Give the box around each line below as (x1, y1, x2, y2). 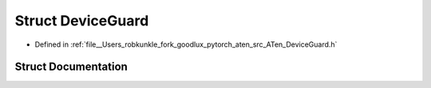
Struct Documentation (14, 60, 128, 74)
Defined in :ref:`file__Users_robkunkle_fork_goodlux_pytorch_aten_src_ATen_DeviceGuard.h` (34, 40, 338, 49)
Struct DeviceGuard (14, 12, 149, 29)
